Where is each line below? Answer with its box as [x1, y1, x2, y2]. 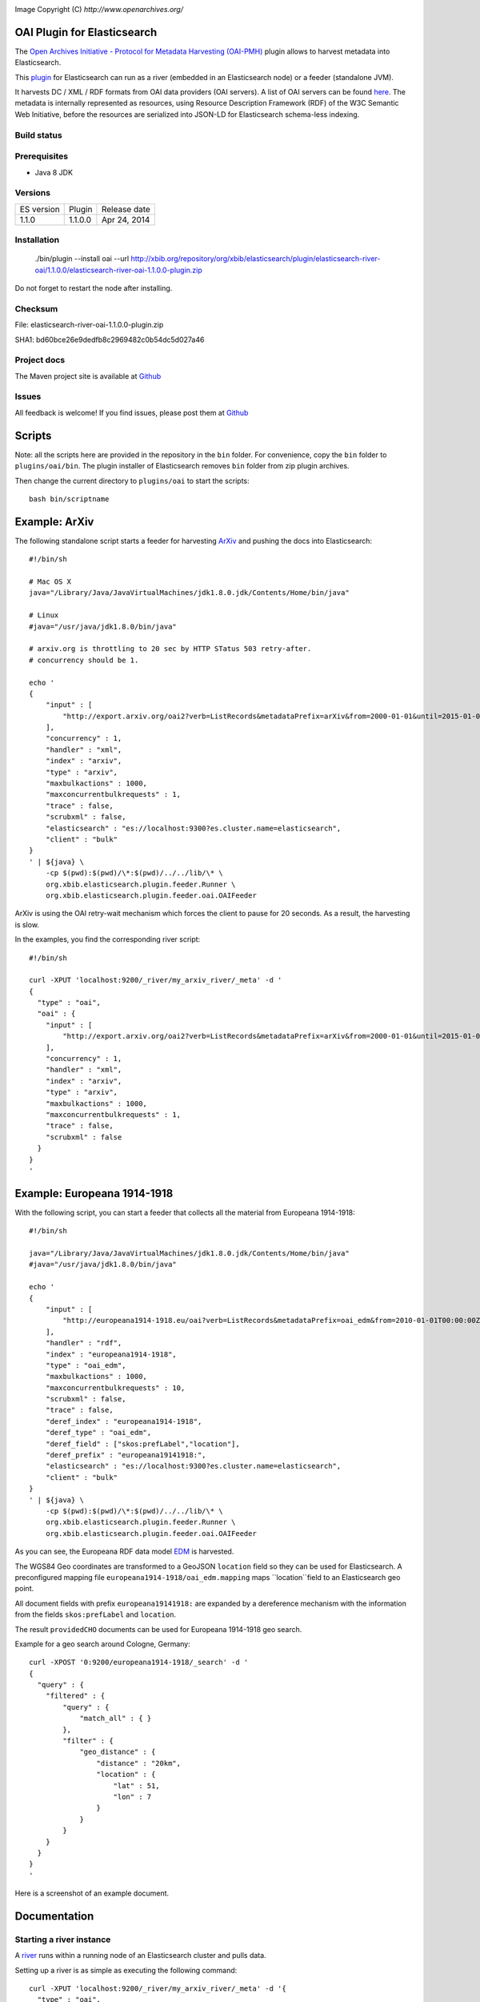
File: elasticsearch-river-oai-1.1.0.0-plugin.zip [14, 320, 164, 330]
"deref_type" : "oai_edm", [45, 1428, 152, 1437]
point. [14, 1584, 34, 1594]
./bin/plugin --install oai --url [34, 254, 130, 263]
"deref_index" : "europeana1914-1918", [45, 1417, 202, 1425]
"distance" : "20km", [96, 1759, 182, 1767]
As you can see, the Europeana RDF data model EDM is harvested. [14, 1546, 234, 1557]
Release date [101, 203, 151, 215]
